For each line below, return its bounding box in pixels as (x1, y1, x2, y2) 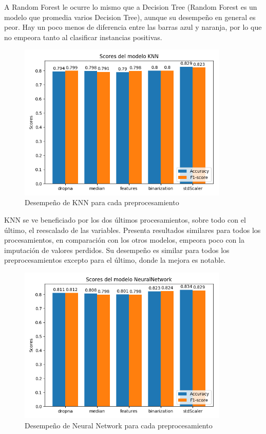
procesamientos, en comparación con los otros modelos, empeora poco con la (4, 234, 244, 245)
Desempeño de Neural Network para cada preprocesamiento (25, 420, 213, 431)
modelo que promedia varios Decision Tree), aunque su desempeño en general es (4, 11, 256, 22)
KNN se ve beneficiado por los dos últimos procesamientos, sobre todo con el (4, 214, 246, 225)
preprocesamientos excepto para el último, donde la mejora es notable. (4, 255, 226, 265)
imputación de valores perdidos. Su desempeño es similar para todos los (4, 244, 230, 255)
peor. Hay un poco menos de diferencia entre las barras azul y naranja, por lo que (4, 22, 262, 32)
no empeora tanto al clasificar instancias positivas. (4, 31, 162, 42)
